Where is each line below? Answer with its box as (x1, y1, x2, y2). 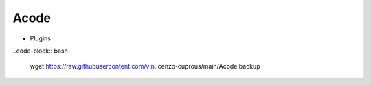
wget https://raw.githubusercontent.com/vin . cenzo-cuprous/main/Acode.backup (30, 62, 260, 71)
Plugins (30, 34, 52, 42)
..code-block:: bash (12, 47, 68, 55)
